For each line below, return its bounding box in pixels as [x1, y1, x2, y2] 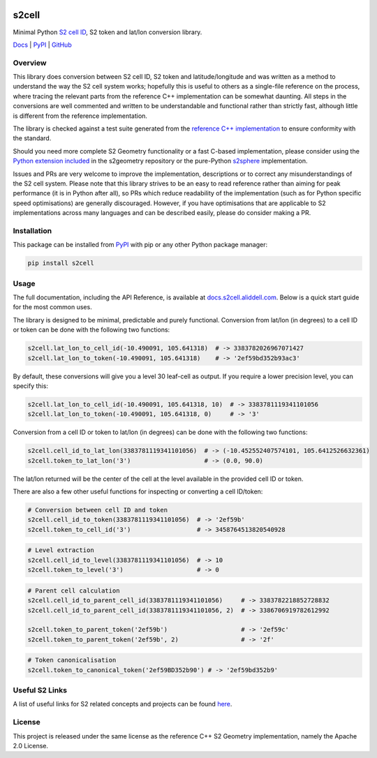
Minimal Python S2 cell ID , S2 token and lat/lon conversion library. [13, 28, 202, 36]
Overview [13, 58, 47, 68]
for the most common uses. [13, 303, 92, 311]
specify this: [13, 381, 49, 390]
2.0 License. [13, 741, 49, 750]
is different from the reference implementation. [13, 112, 148, 120]
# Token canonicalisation [27, 656, 117, 664]
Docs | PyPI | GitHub [13, 40, 73, 49]
